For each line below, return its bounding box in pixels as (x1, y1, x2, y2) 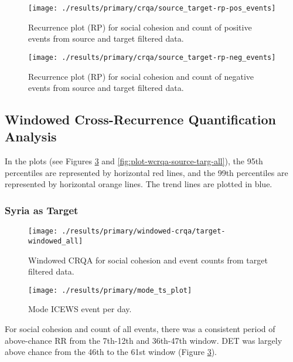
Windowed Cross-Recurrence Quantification (5, 110, 276, 128)
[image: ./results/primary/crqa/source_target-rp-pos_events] (28, 4, 276, 12)
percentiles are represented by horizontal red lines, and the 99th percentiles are (5, 166, 288, 178)
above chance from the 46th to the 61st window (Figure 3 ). (5, 346, 217, 358)
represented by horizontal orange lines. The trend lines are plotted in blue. (5, 178, 272, 190)
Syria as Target (5, 202, 79, 217)
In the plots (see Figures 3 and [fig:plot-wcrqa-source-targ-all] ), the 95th (5, 155, 263, 167)
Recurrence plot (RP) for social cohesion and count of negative (28, 70, 254, 82)
